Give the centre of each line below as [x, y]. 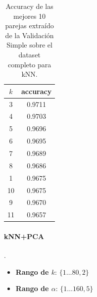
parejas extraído [29, 25]
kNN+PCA [24, 236]
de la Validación [29, 35]
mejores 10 [30, 16]
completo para [30, 64]
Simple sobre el [29, 45]
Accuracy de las [29, 6]
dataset [29, 54]
